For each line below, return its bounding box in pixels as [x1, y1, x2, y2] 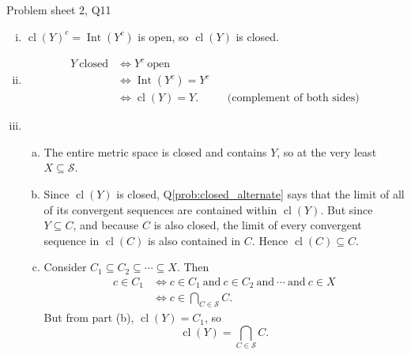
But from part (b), [43, 309, 134, 326]
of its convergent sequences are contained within [43, 201, 277, 217]
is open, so [138, 28, 189, 44]
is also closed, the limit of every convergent [153, 217, 362, 233]
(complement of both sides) [227, 93, 360, 104]
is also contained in [147, 232, 241, 248]
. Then [176, 259, 209, 275]
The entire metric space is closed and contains [43, 143, 267, 160]
